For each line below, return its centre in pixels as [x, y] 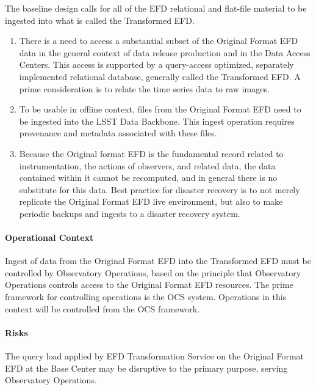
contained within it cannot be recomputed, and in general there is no [148, 178]
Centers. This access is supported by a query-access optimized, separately [156, 64]
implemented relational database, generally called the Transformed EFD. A [160, 76]
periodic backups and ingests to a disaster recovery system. [130, 213]
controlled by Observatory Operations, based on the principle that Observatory [153, 272]
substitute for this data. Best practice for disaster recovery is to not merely [160, 189]
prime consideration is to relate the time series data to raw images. [144, 88]
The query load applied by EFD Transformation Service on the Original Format [154, 356]
